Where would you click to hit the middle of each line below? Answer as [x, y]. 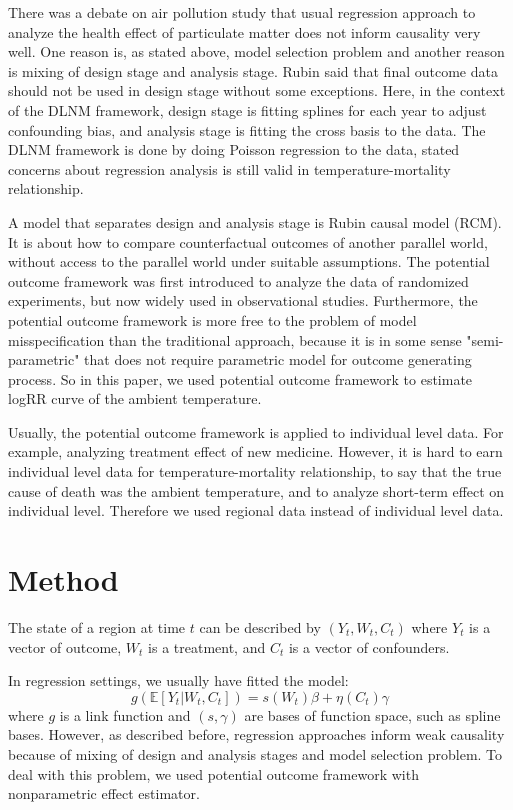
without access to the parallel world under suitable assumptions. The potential [249, 261]
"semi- [485, 339]
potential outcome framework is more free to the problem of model [212, 319]
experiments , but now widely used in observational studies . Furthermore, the [243, 300]
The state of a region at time [97, 626]
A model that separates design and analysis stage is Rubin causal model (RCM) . [255, 221]
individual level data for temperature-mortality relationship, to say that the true [255, 471]
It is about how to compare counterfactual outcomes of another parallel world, [248, 241]
